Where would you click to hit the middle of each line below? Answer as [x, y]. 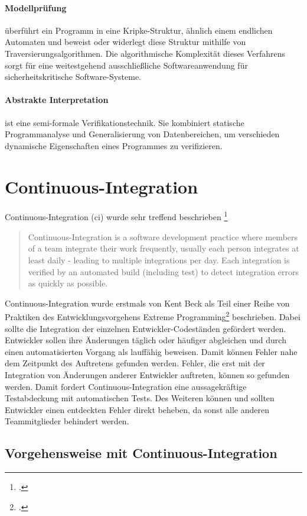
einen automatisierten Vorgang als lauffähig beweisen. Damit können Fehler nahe [151, 351]
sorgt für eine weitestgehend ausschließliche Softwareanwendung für [126, 65]
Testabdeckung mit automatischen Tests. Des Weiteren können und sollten [140, 398]
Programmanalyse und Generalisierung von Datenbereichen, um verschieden [142, 134]
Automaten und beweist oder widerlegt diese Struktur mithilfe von [125, 42]
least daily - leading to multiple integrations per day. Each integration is [159, 259]
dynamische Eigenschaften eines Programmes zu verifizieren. [114, 145]
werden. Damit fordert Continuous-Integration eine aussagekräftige [126, 386]
